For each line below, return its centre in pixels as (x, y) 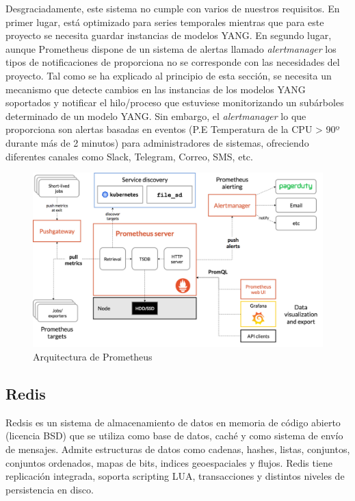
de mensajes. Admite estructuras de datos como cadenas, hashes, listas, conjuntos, (178, 449)
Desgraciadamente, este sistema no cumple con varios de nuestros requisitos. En (173, 8)
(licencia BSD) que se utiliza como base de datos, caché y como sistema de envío (174, 436)
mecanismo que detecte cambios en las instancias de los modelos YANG (156, 89)
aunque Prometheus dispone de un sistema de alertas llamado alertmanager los (171, 48)
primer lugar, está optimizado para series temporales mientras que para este (165, 22)
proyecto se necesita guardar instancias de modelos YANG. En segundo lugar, (169, 35)
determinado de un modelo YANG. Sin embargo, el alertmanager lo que (156, 115)
